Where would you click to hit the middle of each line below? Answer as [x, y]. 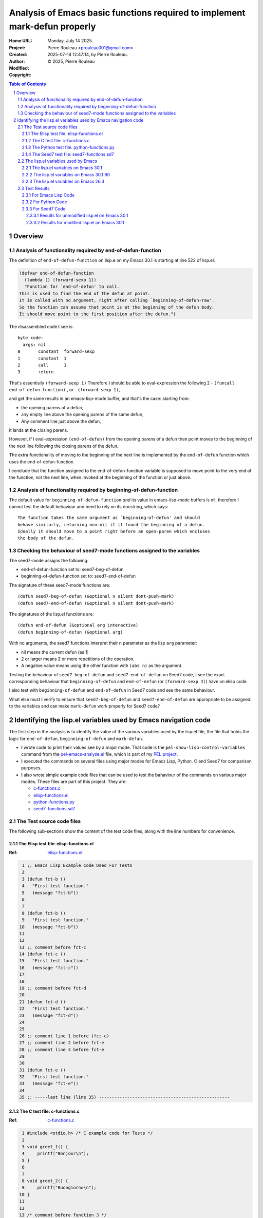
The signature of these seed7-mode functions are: [60, 585]
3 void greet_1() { [45, 1147]
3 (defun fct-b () [44, 879]
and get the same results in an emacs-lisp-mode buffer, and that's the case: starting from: [99, 399]
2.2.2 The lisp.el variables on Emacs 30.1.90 [66, 174]
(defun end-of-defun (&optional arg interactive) [78, 625]
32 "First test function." [54, 1077]
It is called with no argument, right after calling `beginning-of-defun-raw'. [117, 300]
